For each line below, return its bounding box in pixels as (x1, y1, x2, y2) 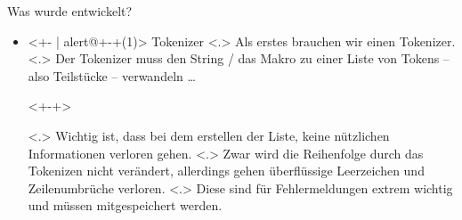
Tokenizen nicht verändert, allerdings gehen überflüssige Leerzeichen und (28, 161, 425, 180)
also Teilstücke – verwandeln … (28, 66, 196, 85)
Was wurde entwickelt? (7, 2, 133, 20)
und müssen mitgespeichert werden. (28, 196, 223, 215)
